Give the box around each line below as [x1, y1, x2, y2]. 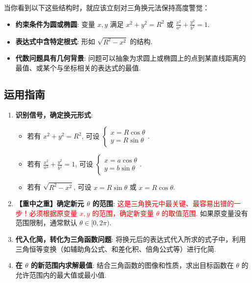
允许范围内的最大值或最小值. [15, 269, 107, 280]
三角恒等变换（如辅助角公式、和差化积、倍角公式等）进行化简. [15, 243, 216, 254]
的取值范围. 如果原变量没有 [161, 208, 248, 218]
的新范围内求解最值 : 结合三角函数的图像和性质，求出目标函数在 [31, 260, 234, 270]
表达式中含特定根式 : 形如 [15, 36, 95, 47]
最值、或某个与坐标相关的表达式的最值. [15, 62, 141, 72]
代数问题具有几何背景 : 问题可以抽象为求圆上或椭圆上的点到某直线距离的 [15, 53, 246, 63]
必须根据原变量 [29, 208, 77, 218]
